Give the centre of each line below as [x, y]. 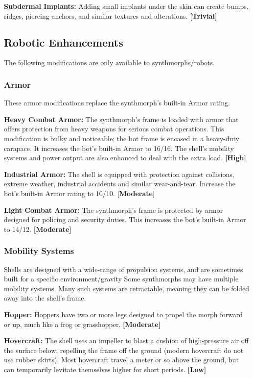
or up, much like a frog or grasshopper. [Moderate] [82, 324]
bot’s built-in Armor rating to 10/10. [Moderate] [80, 193]
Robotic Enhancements [64, 42]
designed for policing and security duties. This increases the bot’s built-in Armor [125, 219]
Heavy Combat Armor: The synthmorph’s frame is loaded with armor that [121, 119]
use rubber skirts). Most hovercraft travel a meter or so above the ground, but [121, 360]
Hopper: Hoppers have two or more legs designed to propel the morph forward [124, 314]
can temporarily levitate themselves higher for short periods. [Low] [105, 369]
